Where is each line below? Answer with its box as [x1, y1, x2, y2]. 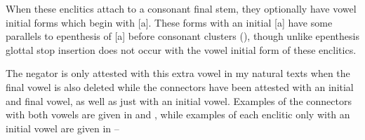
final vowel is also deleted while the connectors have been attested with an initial [6, 79, 354, 94]
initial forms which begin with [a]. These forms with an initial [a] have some [6, 15, 333, 29]
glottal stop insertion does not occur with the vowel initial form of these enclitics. [6, 42, 357, 57]
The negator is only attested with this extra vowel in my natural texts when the [6, 66, 350, 80]
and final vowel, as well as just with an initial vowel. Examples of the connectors [6, 93, 352, 108]
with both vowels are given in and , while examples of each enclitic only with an [6, 107, 350, 122]
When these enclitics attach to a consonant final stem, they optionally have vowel [6, 1, 357, 15]
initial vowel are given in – [6, 120, 119, 135]
